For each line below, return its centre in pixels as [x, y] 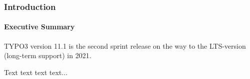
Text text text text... [36, 72]
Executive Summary [39, 27]
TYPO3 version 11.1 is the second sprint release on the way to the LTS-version [125, 45]
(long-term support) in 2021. [48, 55]
